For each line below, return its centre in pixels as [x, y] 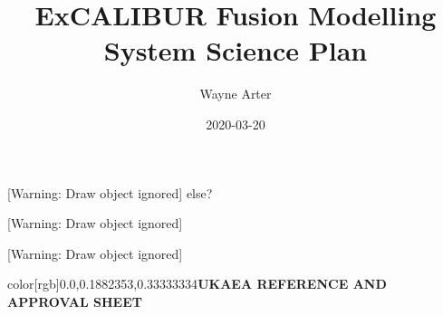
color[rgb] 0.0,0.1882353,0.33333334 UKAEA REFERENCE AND [197, 284]
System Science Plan [236, 50]
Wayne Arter [236, 94]
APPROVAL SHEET [75, 301]
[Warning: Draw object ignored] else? [110, 192]
